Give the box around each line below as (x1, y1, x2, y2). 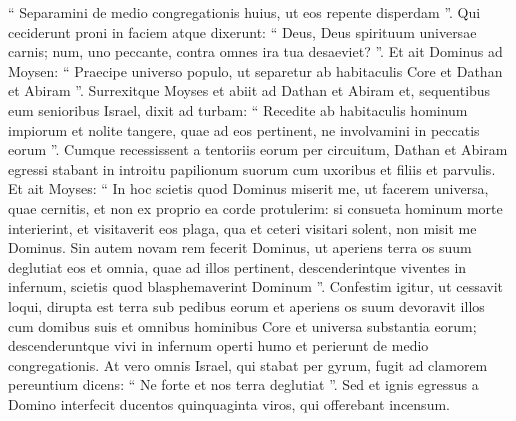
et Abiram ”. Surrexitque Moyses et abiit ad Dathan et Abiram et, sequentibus (8, 80, 491, 101)
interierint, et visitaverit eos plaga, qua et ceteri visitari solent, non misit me (8, 217, 477, 238)
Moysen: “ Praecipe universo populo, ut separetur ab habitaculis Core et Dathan (8, 60, 503, 81)
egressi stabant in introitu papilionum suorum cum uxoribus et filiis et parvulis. (8, 158, 496, 179)
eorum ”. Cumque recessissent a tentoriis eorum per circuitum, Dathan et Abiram (8, 139, 508, 160)
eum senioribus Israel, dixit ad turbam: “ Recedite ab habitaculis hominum (8, 99, 468, 120)
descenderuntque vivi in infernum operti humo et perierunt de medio (8, 335, 429, 356)
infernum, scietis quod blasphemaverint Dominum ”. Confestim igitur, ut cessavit (8, 276, 504, 297)
